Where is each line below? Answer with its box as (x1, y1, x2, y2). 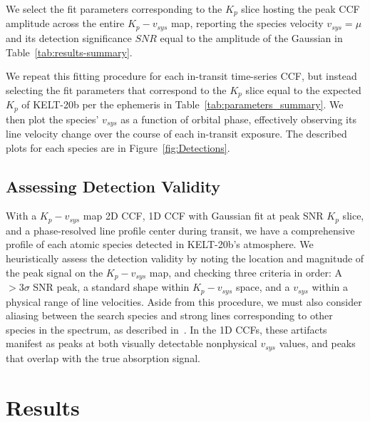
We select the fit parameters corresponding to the (6, 1, 222, 16)
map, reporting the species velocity (170, 16, 324, 31)
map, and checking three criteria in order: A (149, 264, 342, 279)
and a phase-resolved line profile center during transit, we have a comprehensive (6, 222, 355, 237)
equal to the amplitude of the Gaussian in (160, 30, 343, 45)
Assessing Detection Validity (6, 175, 221, 197)
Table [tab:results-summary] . (6, 44, 133, 59)
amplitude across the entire (6, 16, 125, 31)
